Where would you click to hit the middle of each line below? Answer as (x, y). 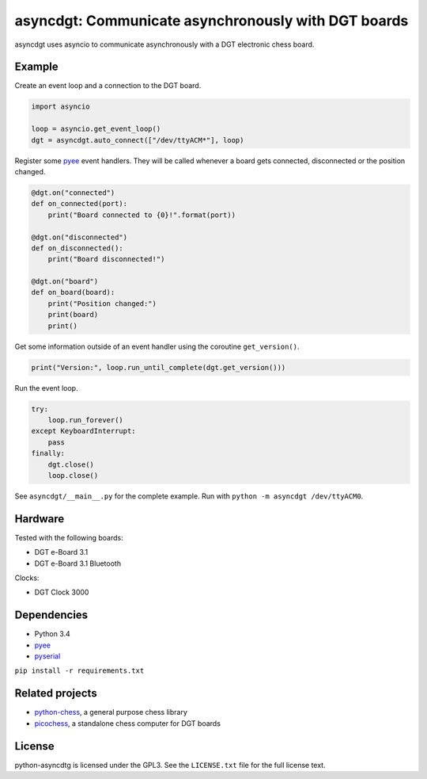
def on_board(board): (73, 292)
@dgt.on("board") (65, 282)
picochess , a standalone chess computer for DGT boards (128, 723)
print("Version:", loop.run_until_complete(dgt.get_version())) (159, 367)
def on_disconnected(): (77, 248)
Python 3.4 (52, 634)
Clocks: (27, 578)
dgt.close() (71, 464)
